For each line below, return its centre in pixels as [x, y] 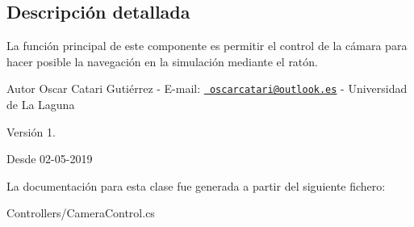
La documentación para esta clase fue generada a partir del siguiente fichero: [196, 185]
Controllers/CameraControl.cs [81, 213]
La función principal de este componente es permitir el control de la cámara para [207, 46]
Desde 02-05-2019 [50, 159]
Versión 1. [31, 131]
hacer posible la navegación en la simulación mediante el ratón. [162, 61]
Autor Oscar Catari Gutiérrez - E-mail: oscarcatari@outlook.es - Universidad [207, 88]
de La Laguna [41, 105]
